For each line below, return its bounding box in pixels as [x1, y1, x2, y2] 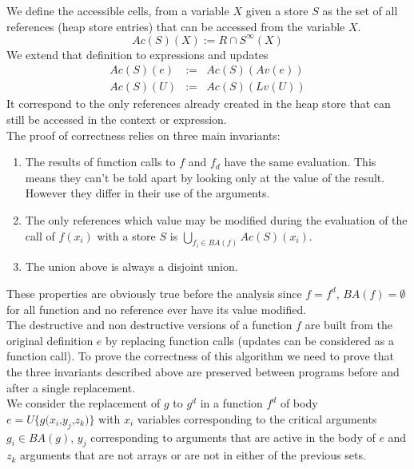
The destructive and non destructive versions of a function [6, 316, 293, 333]
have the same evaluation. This [224, 153, 376, 170]
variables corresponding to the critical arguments [137, 410, 377, 427]
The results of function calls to [25, 153, 176, 170]
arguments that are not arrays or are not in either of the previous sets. [20, 447, 366, 463]
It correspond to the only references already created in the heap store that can [6, 95, 391, 112]
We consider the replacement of [6, 395, 161, 411]
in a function [200, 395, 263, 411]
